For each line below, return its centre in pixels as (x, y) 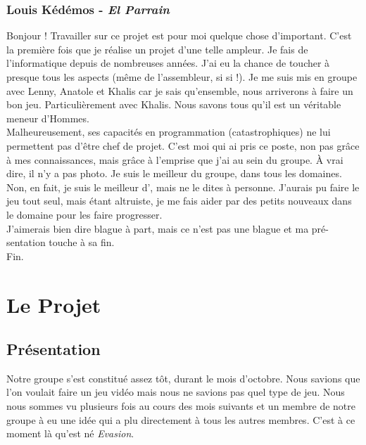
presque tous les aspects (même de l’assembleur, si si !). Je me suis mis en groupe (182, 77)
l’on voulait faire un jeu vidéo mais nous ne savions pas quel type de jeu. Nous (176, 392)
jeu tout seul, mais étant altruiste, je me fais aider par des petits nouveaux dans (179, 201)
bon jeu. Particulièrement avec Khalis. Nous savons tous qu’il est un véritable (174, 104)
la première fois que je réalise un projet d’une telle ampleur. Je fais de (157, 49)
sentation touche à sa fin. (61, 242)
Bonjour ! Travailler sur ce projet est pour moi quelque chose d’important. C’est (179, 36)
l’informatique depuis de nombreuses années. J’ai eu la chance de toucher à (168, 63)
